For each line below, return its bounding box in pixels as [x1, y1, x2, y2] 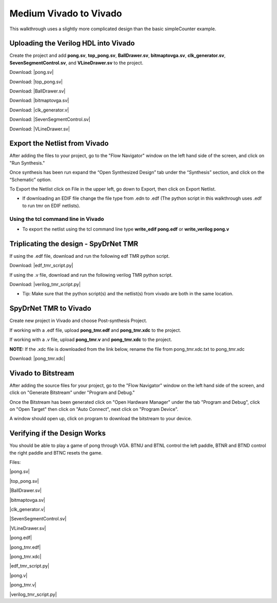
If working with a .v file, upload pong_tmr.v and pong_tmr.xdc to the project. [9, 336, 172, 343]
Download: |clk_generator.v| [9, 107, 69, 113]
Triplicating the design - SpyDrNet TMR [9, 239, 138, 248]
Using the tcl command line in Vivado [9, 215, 105, 222]
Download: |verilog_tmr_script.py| [9, 281, 81, 288]
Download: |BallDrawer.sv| [9, 88, 66, 95]
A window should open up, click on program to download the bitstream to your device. [9, 416, 192, 422]
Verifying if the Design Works [9, 429, 106, 438]
